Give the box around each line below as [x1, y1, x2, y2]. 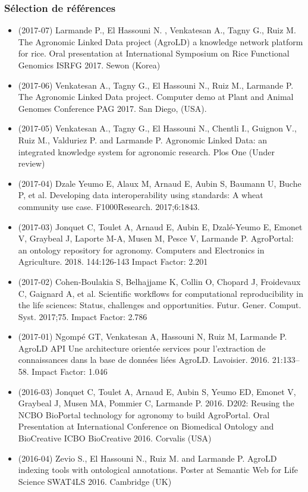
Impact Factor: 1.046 [32, 365, 108, 378]
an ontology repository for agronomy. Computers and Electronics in [18, 243, 265, 256]
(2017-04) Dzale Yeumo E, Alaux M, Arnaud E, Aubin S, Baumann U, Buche [18, 177, 301, 189]
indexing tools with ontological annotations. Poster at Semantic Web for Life [18, 463, 298, 476]
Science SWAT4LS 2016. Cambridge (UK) [18, 475, 172, 487]
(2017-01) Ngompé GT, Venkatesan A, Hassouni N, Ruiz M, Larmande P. [18, 330, 287, 343]
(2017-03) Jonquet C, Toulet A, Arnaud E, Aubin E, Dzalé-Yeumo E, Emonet [18, 220, 303, 233]
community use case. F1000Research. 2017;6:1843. [18, 200, 200, 212]
